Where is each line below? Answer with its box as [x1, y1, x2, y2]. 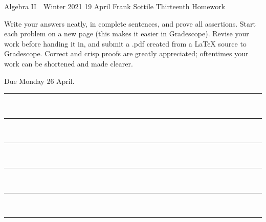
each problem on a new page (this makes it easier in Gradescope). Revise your [4, 28, 249, 39]
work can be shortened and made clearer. [4, 58, 133, 69]
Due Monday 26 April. [4, 75, 75, 86]
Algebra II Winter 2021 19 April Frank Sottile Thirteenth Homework [4, 1, 226, 11]
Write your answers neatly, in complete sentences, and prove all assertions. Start [4, 18, 256, 29]
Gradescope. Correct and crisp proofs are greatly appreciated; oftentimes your [4, 48, 249, 59]
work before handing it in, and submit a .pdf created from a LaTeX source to [4, 38, 247, 49]
